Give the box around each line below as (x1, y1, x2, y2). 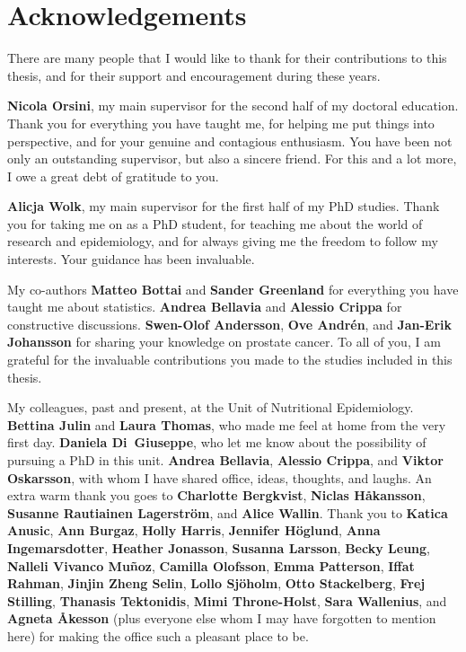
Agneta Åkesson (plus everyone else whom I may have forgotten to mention (7, 609, 436, 628)
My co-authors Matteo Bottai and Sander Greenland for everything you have (7, 279, 459, 298)
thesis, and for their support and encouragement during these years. (7, 66, 381, 84)
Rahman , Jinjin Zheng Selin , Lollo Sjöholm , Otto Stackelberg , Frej (7, 574, 426, 593)
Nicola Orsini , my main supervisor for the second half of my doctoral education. (7, 96, 459, 115)
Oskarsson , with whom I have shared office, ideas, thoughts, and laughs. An (7, 468, 432, 487)
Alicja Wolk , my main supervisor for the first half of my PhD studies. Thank (7, 197, 440, 216)
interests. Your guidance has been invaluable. (7, 250, 255, 269)
